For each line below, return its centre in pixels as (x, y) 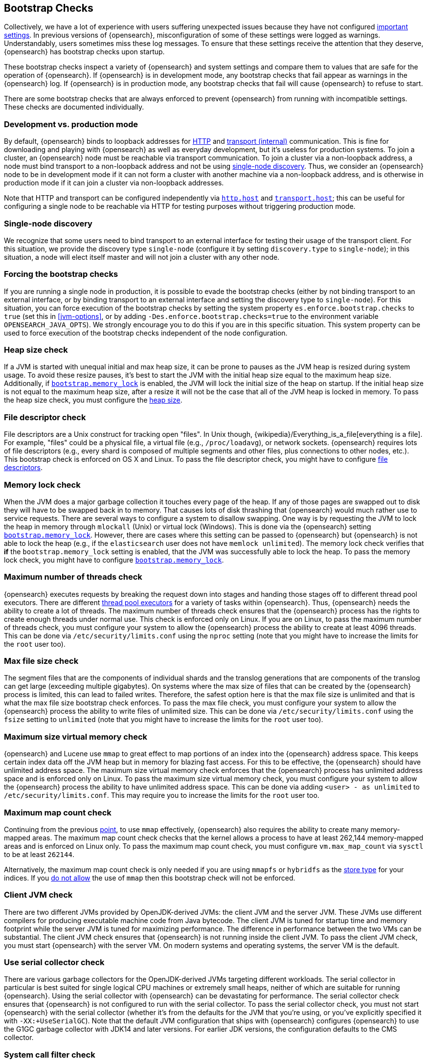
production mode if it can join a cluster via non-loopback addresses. (114, 183)
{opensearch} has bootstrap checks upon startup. (84, 52)
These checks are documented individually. (74, 107)
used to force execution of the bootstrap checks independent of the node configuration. (146, 333)
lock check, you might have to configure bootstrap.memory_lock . (114, 560)
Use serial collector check (54, 962)
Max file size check (41, 661)
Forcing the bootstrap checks (61, 274)
